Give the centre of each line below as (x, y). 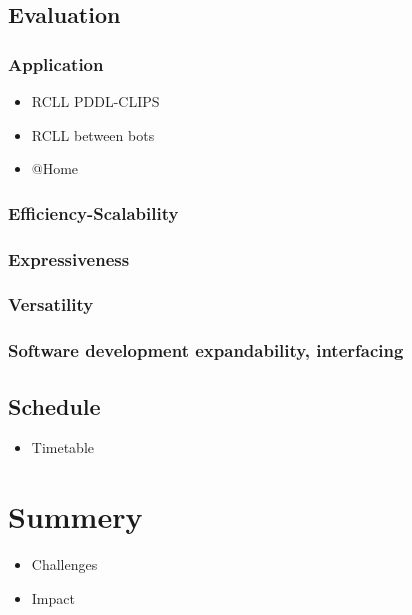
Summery (75, 516)
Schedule (54, 405)
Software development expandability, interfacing (206, 350)
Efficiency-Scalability (93, 212)
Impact (53, 597)
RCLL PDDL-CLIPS (95, 101)
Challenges (64, 564)
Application (56, 63)
